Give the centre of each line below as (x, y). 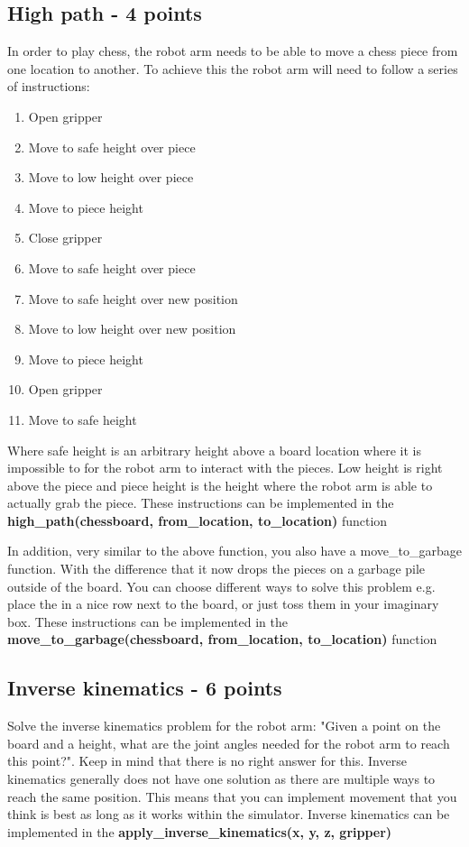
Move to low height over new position (132, 329)
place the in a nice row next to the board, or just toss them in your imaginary (223, 604)
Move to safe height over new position (133, 298)
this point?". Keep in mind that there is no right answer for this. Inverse (207, 761)
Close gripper (65, 238)
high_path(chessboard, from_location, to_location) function (198, 520)
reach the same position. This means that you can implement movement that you (232, 796)
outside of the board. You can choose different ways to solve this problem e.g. (221, 586)
